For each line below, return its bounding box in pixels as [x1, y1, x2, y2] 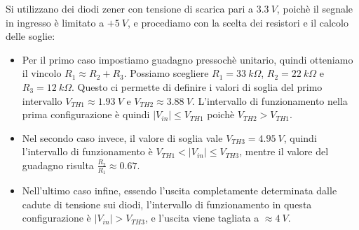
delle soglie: [6, 29, 55, 43]
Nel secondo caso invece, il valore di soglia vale [22, 130, 223, 145]
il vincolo [22, 66, 62, 80]
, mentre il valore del [239, 144, 329, 159]
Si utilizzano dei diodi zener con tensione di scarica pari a [6, 1, 253, 15]
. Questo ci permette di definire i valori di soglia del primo [71, 79, 323, 94]
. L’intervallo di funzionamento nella [191, 93, 348, 108]
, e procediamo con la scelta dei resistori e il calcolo [128, 15, 348, 29]
